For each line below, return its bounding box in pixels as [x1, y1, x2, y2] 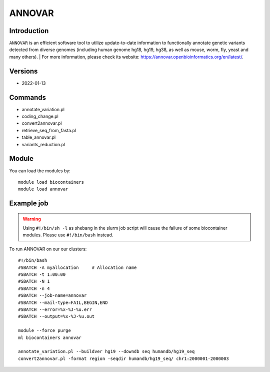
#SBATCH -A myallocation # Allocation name [18, 264, 137, 270]
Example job [9, 199, 48, 208]
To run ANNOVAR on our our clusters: [9, 246, 87, 252]
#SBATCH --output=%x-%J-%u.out [18, 313, 95, 319]
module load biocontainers [18, 179, 84, 185]
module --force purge [18, 328, 71, 333]
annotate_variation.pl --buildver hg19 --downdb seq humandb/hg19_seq [18, 348, 195, 354]
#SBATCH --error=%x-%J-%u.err [18, 307, 92, 312]
